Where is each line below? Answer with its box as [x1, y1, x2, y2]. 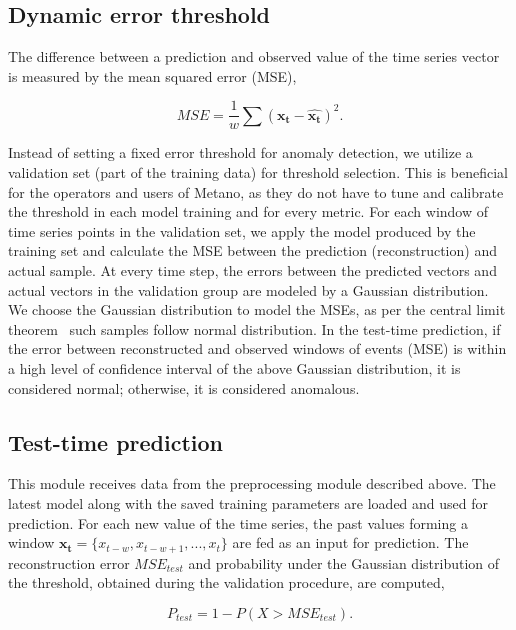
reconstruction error [8, 552, 130, 573]
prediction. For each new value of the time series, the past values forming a [8, 512, 468, 533]
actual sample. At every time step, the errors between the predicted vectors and [8, 260, 497, 281]
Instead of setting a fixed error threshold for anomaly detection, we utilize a [8, 142, 473, 163]
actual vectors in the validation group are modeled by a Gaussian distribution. [8, 279, 489, 300]
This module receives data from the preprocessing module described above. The [8, 473, 496, 494]
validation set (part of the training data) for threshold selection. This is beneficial [8, 162, 508, 183]
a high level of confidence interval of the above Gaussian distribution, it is [8, 357, 461, 378]
